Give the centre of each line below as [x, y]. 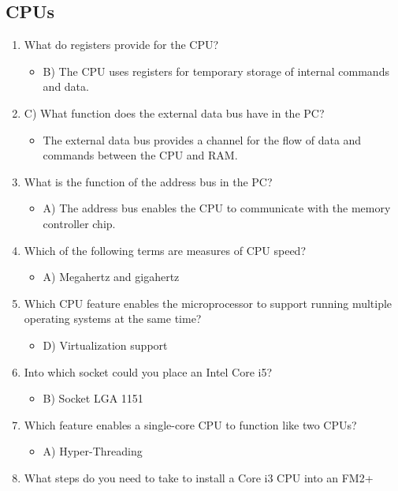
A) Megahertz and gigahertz [111, 277]
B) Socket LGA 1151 [93, 398]
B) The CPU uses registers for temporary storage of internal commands [216, 71]
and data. [66, 86]
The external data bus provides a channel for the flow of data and [202, 139]
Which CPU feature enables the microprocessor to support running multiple [208, 303]
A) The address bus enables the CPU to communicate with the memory [217, 208]
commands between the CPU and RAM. [140, 155]
